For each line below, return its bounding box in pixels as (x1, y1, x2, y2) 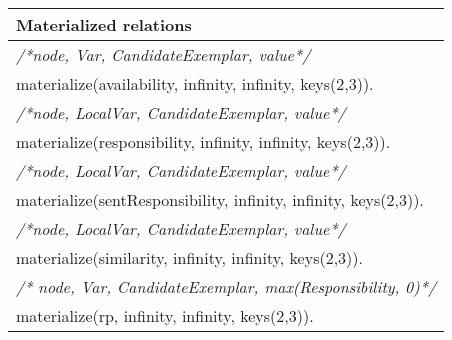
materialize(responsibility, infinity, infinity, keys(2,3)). (16, 130, 391, 153)
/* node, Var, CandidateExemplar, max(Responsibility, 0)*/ (16, 275, 437, 298)
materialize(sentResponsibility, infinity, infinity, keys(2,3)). (16, 188, 424, 211)
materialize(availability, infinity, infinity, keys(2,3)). (16, 72, 374, 95)
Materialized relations (16, 13, 192, 36)
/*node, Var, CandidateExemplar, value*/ (16, 43, 311, 66)
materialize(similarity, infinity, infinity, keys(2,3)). (16, 246, 364, 269)
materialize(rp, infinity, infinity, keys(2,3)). (16, 304, 314, 327)
